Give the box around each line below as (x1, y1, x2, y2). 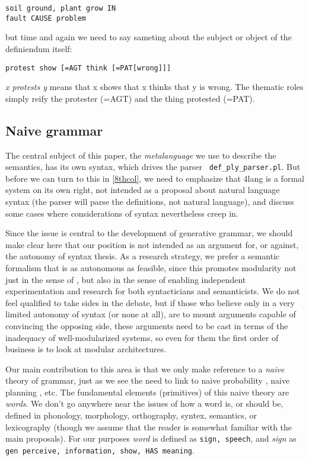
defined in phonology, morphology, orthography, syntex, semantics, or (5, 409, 257, 422)
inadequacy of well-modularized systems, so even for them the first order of (5, 331, 279, 343)
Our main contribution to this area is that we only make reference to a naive (5, 362, 285, 375)
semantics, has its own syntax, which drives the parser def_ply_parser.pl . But (5, 160, 301, 173)
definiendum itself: (5, 42, 72, 54)
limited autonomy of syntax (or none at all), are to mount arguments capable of (5, 308, 296, 320)
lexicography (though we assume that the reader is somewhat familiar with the (5, 420, 292, 433)
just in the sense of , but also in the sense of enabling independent (5, 273, 246, 285)
